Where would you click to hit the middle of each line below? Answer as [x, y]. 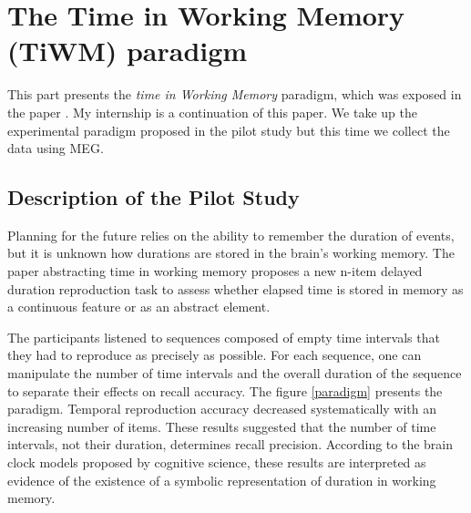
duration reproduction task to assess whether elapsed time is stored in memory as [235, 288]
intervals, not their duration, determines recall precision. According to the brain [230, 444]
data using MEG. [56, 148]
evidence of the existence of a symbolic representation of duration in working [222, 480]
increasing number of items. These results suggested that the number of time [222, 426]
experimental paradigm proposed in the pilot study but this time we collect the [229, 130]
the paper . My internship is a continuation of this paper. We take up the [212, 112]
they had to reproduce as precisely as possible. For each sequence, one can [215, 355]
